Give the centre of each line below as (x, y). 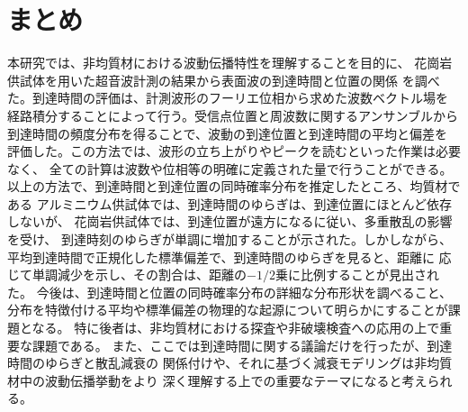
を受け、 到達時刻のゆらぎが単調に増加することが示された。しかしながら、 (229, 239)
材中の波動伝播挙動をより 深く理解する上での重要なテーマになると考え (217, 380)
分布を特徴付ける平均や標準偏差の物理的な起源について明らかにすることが (228, 310)
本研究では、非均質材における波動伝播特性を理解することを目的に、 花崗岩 (230, 63)
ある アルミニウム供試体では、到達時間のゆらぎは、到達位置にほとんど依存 (230, 203)
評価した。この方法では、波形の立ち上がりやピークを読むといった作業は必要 (234, 151)
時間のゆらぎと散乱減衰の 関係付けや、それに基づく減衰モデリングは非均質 (230, 363)
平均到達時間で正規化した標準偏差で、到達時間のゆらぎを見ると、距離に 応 (229, 256)
